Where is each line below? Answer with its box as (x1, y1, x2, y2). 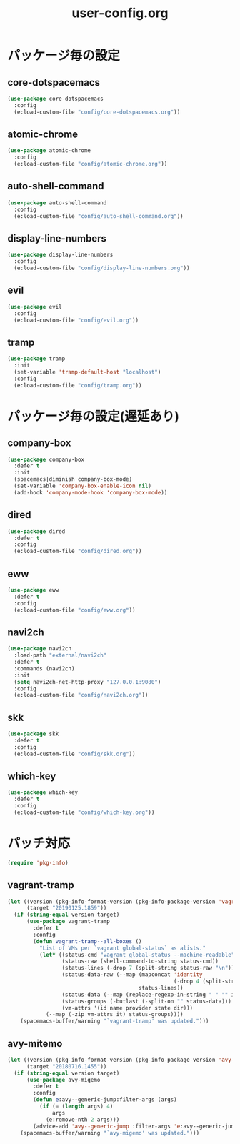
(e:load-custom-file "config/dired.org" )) (14, 548, 142, 555)
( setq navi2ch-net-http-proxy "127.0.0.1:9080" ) (14, 678, 161, 685)
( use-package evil (7, 303, 62, 310)
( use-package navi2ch (7, 645, 72, 652)
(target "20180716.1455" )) (26, 1063, 107, 1070)
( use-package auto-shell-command (7, 199, 107, 207)
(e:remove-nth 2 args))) (45, 1116, 120, 1123)
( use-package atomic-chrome (7, 147, 91, 154)
